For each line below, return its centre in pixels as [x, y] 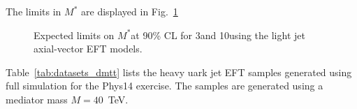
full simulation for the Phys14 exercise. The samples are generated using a [165, 86]
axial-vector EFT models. [88, 49]
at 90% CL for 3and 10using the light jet [218, 35]
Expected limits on [74, 35]
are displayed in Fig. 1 [130, 11]
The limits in [34, 11]
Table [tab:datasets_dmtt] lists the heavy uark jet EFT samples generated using [179, 72]
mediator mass [37, 99]
